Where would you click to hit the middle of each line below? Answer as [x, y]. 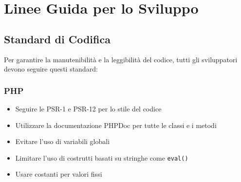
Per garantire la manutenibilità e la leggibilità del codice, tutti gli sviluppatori [121, 59]
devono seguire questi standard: [51, 69]
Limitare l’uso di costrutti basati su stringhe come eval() [102, 157]
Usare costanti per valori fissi [59, 174]
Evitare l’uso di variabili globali [63, 141]
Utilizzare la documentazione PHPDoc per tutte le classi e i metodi [116, 125]
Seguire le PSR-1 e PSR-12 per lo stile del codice [88, 108]
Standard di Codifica [57, 39]
